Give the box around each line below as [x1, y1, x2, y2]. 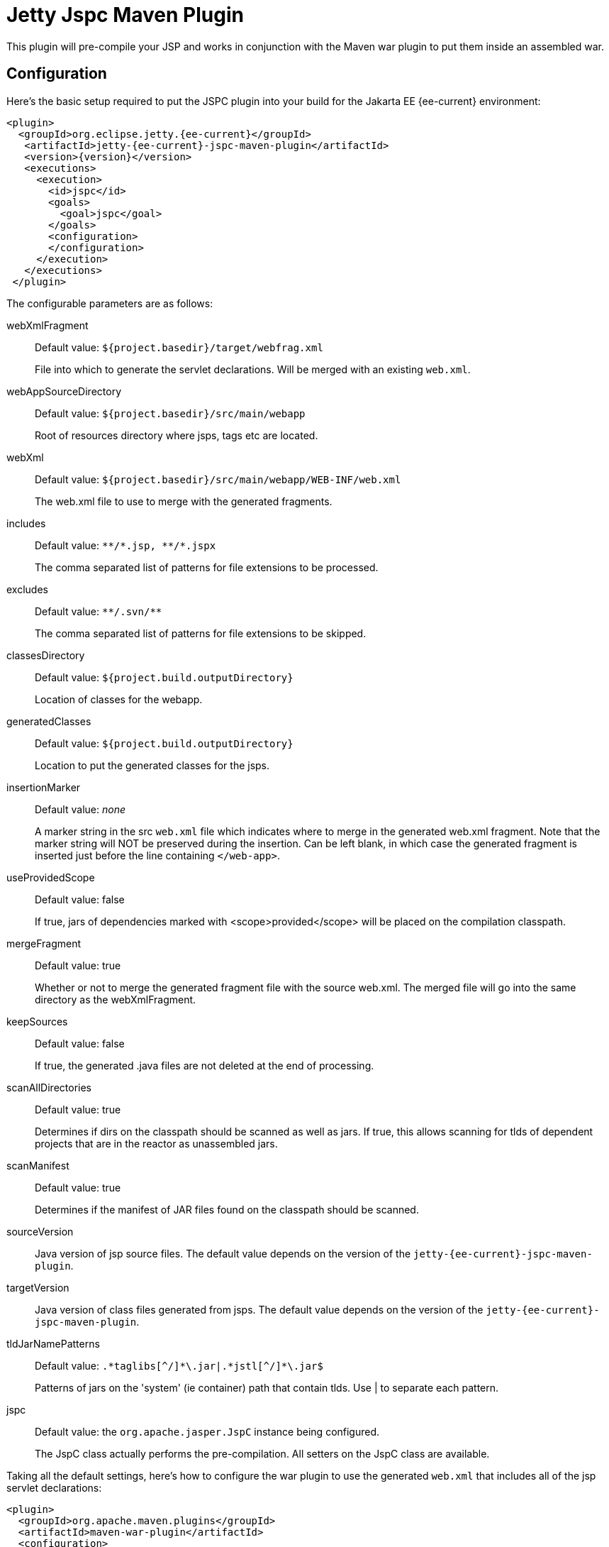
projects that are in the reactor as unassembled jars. [35, 1137, 278, 1150]
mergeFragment [6, 937, 82, 949]
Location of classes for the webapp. [35, 693, 203, 705]
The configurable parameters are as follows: [6, 297, 213, 309]
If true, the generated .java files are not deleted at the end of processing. [35, 1059, 374, 1072]
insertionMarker [6, 781, 81, 793]
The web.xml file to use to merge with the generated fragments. [35, 495, 333, 507]
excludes [6, 583, 48, 595]
